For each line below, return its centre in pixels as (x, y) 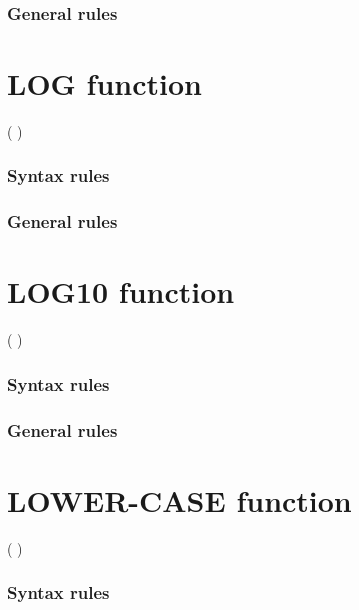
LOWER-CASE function (179, 499)
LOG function (104, 83)
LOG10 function (121, 291)
